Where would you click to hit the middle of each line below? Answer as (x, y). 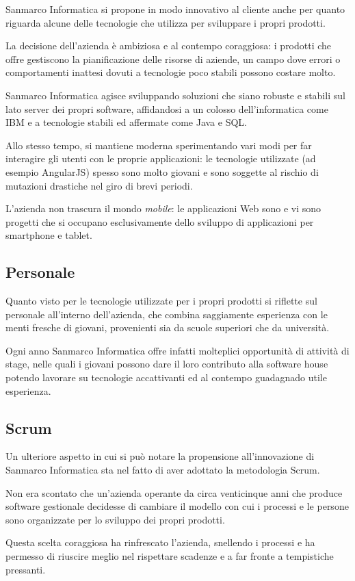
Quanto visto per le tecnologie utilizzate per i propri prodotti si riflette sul (161, 301)
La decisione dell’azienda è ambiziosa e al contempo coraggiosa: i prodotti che (169, 46)
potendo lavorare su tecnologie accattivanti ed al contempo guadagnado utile (166, 377)
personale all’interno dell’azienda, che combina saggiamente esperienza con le (167, 314)
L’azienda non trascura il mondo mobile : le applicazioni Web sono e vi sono (163, 208)
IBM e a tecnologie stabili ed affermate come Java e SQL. (126, 122)
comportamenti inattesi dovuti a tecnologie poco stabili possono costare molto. (171, 72)
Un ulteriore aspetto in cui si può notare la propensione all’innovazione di (160, 456)
